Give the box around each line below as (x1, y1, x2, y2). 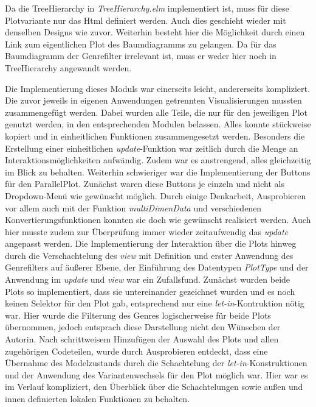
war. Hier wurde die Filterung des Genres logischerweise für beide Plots (5, 308, 271, 321)
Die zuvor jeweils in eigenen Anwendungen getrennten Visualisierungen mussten (5, 94, 302, 107)
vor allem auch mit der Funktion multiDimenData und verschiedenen (5, 201, 262, 214)
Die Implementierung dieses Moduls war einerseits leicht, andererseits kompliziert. (5, 82, 310, 94)
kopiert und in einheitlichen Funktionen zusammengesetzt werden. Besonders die (5, 129, 305, 142)
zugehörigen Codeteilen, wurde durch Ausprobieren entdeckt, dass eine (5, 344, 268, 357)
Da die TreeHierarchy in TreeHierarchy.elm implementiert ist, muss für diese (5, 2, 289, 14)
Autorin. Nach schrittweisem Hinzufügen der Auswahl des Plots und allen (5, 333, 279, 345)
